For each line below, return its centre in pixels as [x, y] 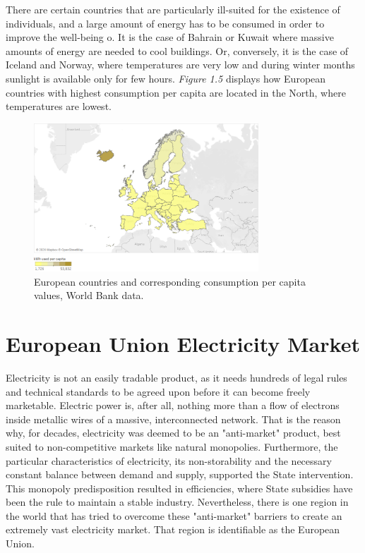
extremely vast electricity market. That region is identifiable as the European [173, 529]
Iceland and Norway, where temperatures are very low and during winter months [180, 65]
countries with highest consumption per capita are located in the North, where [176, 92]
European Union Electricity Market [183, 344]
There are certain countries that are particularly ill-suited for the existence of [173, 9]
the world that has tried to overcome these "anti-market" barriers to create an [174, 515]
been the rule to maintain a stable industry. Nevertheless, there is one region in [177, 502]
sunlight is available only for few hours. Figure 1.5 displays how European [166, 78]
